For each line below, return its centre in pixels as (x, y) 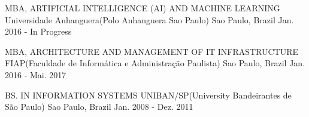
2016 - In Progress (38, 31)
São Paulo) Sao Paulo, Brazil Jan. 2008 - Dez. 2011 (99, 107)
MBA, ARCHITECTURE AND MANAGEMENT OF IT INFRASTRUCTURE (152, 51)
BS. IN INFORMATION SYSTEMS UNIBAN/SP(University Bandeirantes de (148, 95)
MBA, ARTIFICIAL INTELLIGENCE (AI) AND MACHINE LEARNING (143, 8)
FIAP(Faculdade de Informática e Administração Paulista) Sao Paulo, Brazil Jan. (155, 63)
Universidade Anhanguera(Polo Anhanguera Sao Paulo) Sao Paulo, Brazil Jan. (149, 19)
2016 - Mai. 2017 (36, 74)
